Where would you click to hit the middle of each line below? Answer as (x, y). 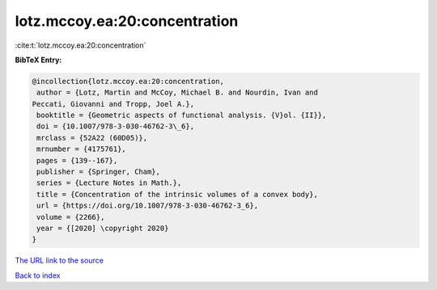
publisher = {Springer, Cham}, (99, 172)
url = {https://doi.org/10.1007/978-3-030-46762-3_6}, (148, 206)
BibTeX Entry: (38, 60)
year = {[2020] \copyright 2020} (103, 228)
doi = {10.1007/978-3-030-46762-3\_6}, (115, 126)
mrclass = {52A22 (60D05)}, (92, 138)
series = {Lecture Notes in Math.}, (109, 183)
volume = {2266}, (71, 217)
